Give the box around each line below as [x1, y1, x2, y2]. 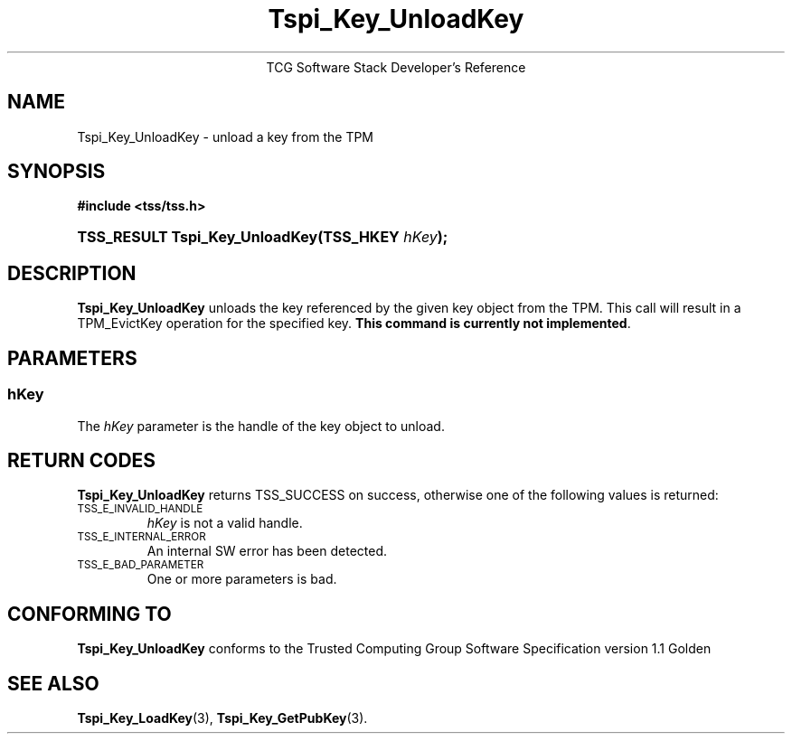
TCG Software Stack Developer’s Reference [266, 59, 526, 75]
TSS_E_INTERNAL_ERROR [77, 530, 206, 544]
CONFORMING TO [7, 602, 172, 625]
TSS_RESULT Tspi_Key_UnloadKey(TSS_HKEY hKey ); [77, 228, 448, 247]
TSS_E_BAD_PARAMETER [77, 558, 204, 572]
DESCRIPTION [7, 261, 137, 285]
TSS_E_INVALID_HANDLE [77, 502, 203, 516]
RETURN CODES [7, 448, 156, 472]
